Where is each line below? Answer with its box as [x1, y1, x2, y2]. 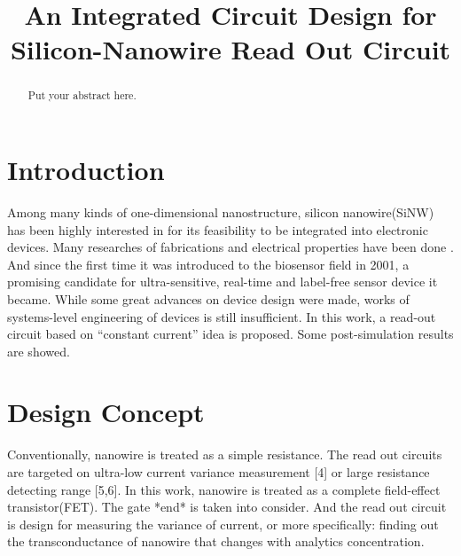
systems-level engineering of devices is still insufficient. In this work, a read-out [7, 307, 436, 325]
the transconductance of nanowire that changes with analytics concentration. [7, 532, 425, 551]
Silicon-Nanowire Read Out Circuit [10, 31, 451, 67]
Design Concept [7, 394, 205, 430]
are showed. [7, 341, 70, 360]
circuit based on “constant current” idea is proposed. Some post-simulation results [7, 325, 454, 343]
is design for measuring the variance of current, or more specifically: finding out [7, 514, 439, 533]
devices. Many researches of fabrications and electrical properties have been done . [7, 238, 454, 256]
